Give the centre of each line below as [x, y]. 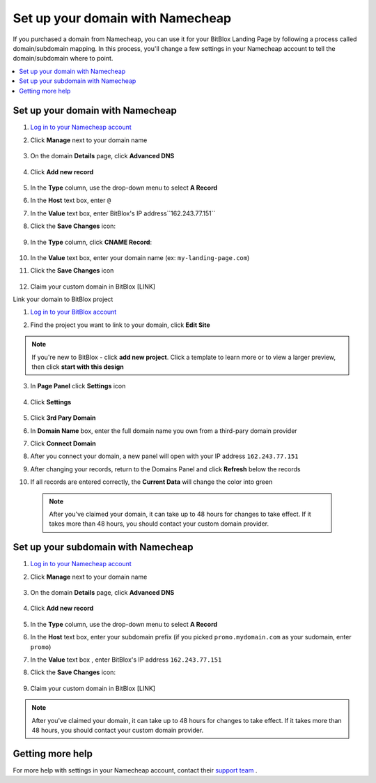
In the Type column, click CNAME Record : [91, 242]
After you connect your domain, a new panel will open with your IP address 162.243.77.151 [164, 456]
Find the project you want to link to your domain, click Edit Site [120, 325]
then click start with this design [78, 367]
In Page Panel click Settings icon [78, 386]
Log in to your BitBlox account [73, 312]
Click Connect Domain [63, 443]
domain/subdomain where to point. [63, 59]
